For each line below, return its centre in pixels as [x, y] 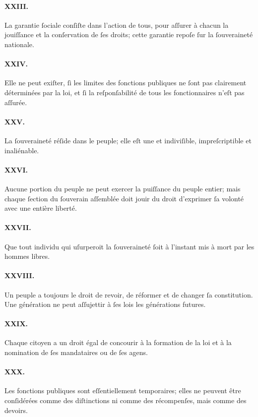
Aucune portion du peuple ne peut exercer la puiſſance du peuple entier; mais [123, 188]
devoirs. [16, 410]
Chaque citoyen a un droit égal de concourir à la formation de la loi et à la [118, 342]
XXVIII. [20, 275]
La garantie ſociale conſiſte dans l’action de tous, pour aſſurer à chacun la [117, 25]
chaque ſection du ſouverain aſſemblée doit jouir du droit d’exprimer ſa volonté [124, 198]
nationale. [19, 44]
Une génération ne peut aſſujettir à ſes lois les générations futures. [105, 304]
